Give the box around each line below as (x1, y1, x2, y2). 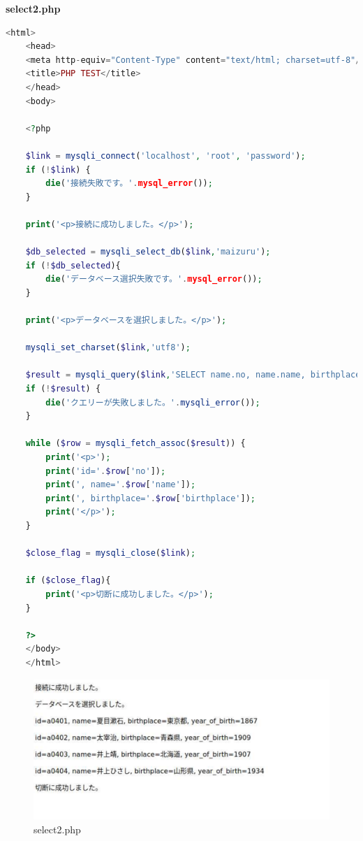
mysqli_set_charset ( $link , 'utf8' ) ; (25, 343, 191, 353)
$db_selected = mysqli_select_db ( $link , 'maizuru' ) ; (25, 247, 271, 257)
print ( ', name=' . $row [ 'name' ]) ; (45, 480, 196, 490)
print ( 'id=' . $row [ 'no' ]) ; (45, 466, 166, 476)
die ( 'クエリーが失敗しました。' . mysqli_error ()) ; (45, 397, 260, 408)
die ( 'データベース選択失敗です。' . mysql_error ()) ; (45, 274, 262, 285)
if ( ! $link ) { (25, 164, 91, 175)
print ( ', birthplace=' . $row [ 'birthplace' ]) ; (45, 493, 256, 503)
